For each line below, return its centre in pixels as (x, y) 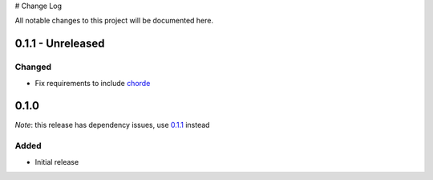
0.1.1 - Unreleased (60, 44)
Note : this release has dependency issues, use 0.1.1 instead (112, 125)
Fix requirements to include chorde (93, 83)
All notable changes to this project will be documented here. (114, 21)
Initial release (57, 162)
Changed (33, 67)
